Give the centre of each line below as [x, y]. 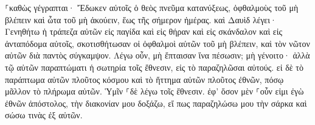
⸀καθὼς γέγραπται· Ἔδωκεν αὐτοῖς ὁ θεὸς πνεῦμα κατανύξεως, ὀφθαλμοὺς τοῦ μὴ [152, 7]
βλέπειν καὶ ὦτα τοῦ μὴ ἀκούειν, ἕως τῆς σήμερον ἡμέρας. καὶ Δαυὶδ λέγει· [141, 19]
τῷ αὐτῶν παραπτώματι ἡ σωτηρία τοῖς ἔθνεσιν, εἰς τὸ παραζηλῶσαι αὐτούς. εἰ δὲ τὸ [154, 67]
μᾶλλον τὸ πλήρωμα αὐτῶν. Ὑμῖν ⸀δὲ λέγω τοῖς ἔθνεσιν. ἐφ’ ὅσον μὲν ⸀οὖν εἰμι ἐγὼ [154, 91]
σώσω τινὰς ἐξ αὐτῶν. [44, 115]
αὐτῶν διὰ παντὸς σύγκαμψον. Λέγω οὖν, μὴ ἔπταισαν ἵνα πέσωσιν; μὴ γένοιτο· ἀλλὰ [157, 55]
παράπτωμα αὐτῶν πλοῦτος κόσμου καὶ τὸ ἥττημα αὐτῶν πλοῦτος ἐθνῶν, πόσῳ [144, 79]
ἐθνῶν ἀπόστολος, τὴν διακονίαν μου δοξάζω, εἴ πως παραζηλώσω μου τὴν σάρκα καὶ [156, 103]
